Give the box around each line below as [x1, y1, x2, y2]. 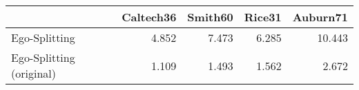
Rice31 [244, 9, 282, 25]
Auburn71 [292, 9, 348, 25]
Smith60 [187, 9, 233, 25]
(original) [11, 65, 56, 81]
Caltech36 [122, 9, 177, 25]
